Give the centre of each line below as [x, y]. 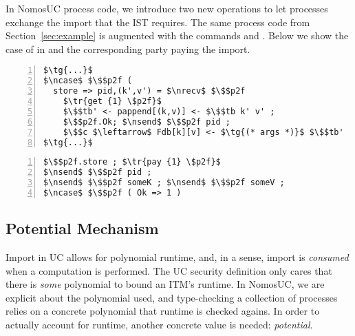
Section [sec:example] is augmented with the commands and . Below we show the [177, 35]
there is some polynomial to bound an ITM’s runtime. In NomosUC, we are [165, 284]
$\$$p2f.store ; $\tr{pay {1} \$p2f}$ [132, 162]
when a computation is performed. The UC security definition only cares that [169, 270]
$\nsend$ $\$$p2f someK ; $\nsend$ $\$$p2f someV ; [164, 183]
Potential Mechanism [82, 228]
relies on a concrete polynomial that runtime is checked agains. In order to [163, 311]
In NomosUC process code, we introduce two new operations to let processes [167, 8]
